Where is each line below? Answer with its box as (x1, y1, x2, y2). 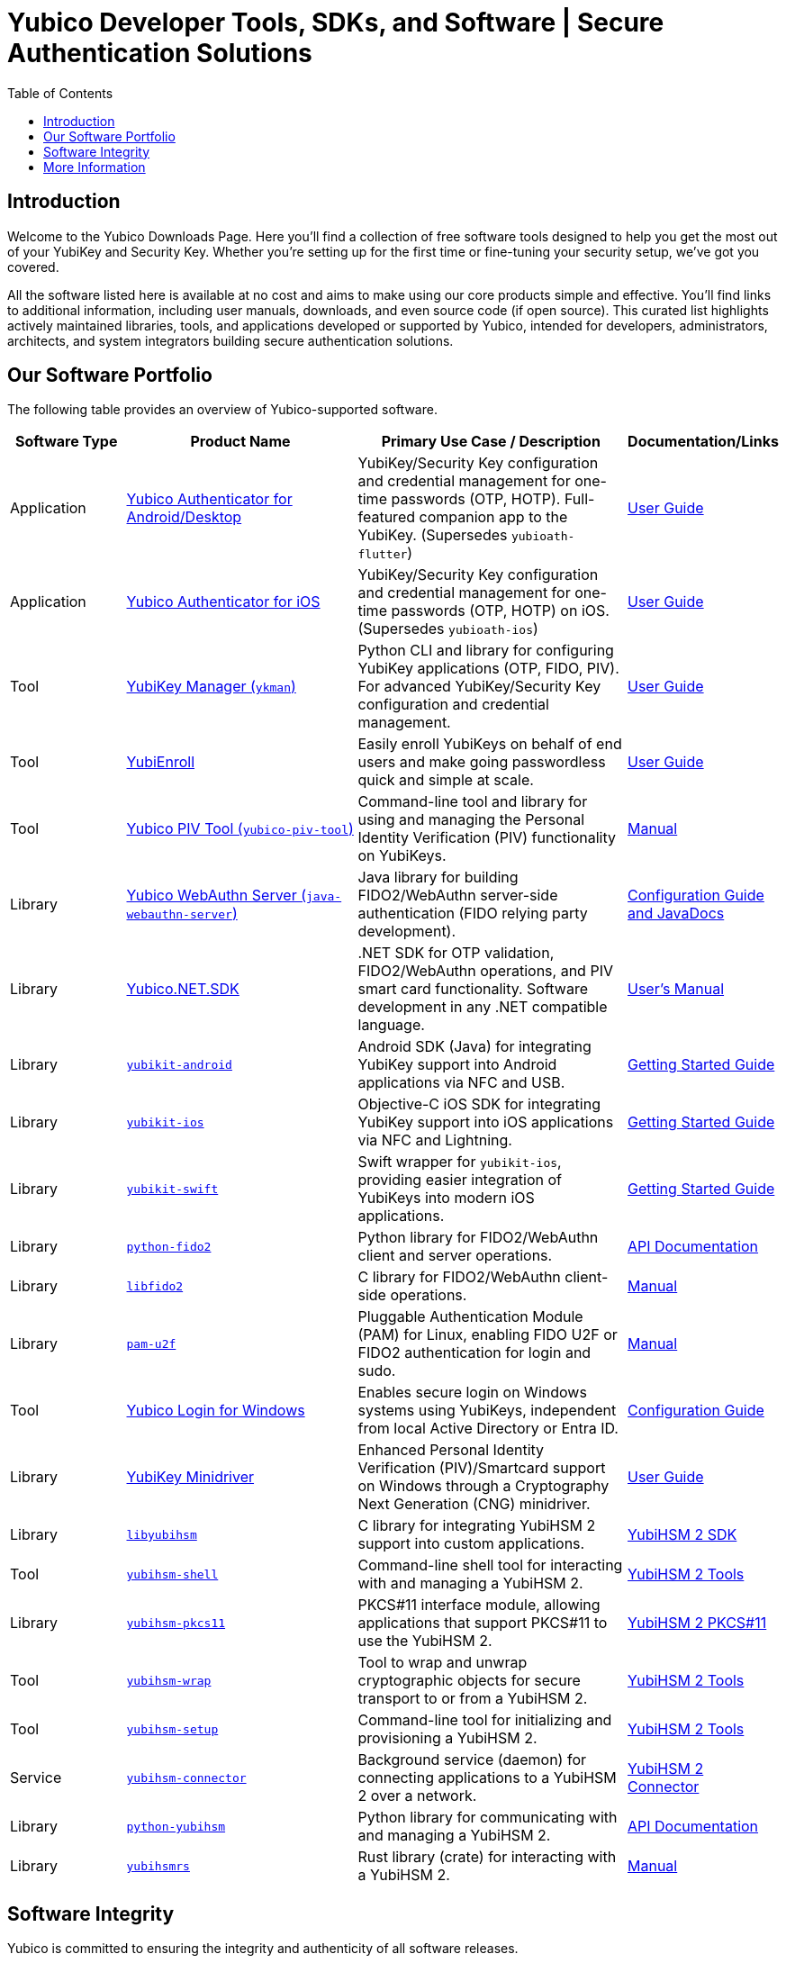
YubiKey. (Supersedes (357, 526, 508, 545)
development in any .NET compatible (357, 998, 608, 1017)
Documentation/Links (628, 432, 779, 451)
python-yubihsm (126, 1819, 226, 1833)
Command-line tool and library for (357, 792, 588, 811)
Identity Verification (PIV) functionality (357, 828, 616, 847)
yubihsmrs (126, 1859, 190, 1873)
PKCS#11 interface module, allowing (357, 1596, 601, 1615)
